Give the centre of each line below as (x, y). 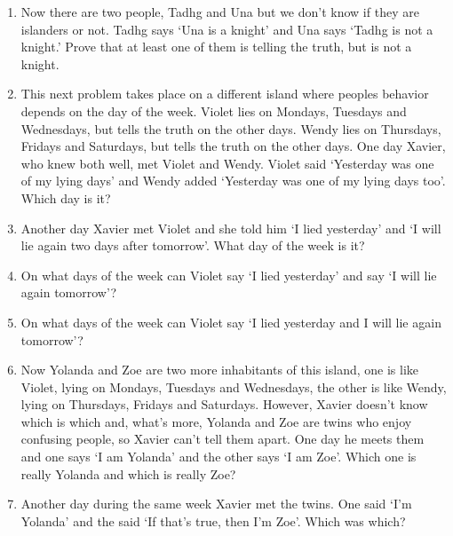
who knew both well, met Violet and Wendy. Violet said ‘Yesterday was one (227, 163)
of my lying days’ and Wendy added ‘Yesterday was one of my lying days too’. (233, 181)
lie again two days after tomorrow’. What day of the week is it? (193, 245)
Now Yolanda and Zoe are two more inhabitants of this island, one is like (220, 370)
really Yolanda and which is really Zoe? (128, 473)
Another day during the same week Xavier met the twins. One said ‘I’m (216, 504)
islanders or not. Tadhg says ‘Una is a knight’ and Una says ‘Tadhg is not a (227, 29)
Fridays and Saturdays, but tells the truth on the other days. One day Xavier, (233, 146)
